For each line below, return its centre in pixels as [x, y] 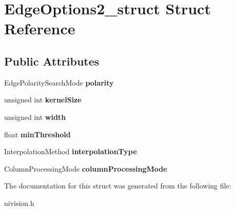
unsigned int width [35, 117]
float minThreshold [37, 134]
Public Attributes [52, 61]
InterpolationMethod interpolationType [71, 151]
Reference [40, 28]
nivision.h [19, 203]
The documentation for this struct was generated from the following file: [118, 186]
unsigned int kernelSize [43, 100]
